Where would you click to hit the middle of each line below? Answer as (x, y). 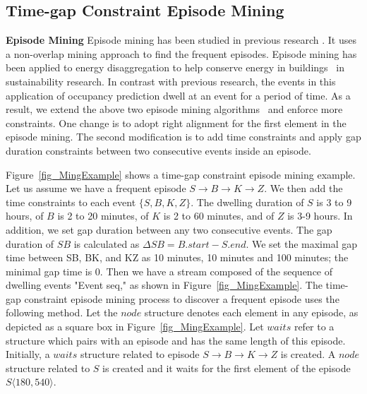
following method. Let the (62, 312)
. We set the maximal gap (302, 243)
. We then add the (303, 188)
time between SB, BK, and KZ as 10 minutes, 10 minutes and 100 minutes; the (177, 257)
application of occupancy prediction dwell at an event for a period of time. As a (178, 95)
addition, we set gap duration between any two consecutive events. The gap (169, 229)
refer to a (314, 327)
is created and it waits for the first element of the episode (227, 368)
